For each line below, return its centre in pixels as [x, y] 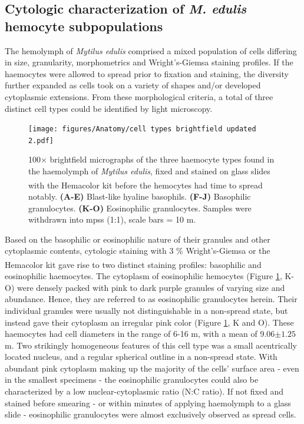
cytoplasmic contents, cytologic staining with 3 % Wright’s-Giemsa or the [138, 251]
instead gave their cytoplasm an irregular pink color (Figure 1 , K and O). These [149, 322]
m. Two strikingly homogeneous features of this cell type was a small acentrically [151, 345]
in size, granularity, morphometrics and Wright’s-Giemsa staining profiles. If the [149, 62]
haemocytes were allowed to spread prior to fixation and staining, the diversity [147, 73]
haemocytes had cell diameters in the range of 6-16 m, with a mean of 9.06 [140, 334]
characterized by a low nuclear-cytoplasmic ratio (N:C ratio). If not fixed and [144, 391]
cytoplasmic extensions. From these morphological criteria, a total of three [139, 96]
